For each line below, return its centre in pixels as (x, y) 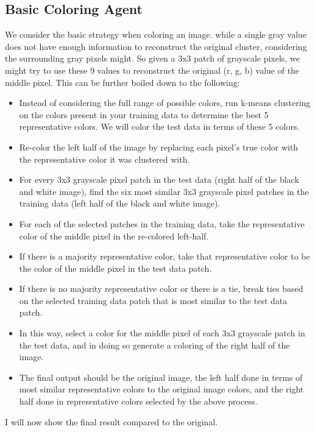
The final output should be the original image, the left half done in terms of (161, 377)
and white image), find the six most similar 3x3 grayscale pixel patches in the (164, 191)
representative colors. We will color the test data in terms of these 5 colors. (159, 126)
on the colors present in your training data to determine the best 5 (144, 114)
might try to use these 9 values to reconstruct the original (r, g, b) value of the (152, 70)
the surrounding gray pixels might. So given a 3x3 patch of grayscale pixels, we (152, 58)
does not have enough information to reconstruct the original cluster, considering (156, 46)
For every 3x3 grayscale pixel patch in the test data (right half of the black (159, 179)
